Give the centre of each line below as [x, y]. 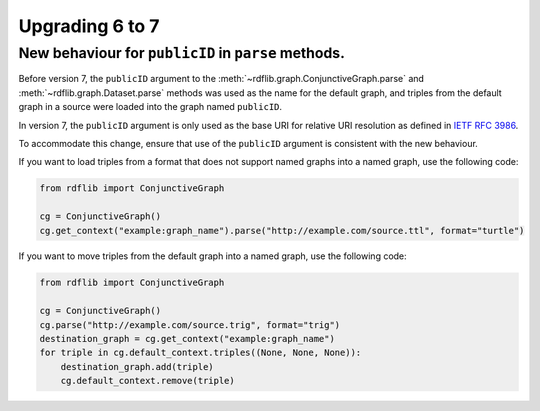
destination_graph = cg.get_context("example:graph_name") [187, 339]
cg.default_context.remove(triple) [147, 381]
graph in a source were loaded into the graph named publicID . [150, 107]
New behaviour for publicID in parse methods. [181, 53]
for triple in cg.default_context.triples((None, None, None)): [200, 353]
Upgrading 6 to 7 [89, 26]
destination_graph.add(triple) [137, 366]
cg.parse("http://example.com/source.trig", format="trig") [190, 324]
